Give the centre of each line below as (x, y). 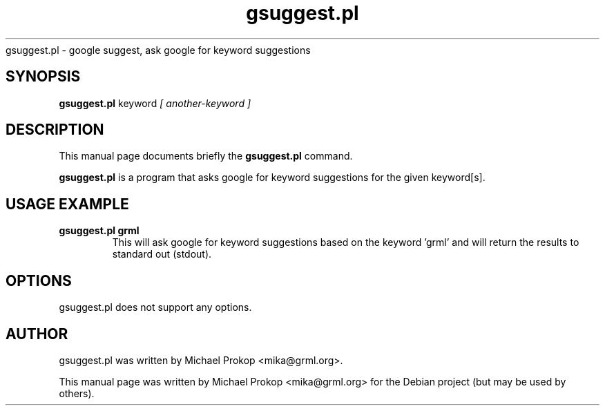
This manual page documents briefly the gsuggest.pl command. (206, 156)
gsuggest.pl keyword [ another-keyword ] (155, 103)
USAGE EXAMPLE (67, 204)
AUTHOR (37, 334)
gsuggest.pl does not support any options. (155, 307)
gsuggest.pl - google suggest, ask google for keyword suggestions (158, 50)
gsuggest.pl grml (99, 231)
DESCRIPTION (55, 130)
